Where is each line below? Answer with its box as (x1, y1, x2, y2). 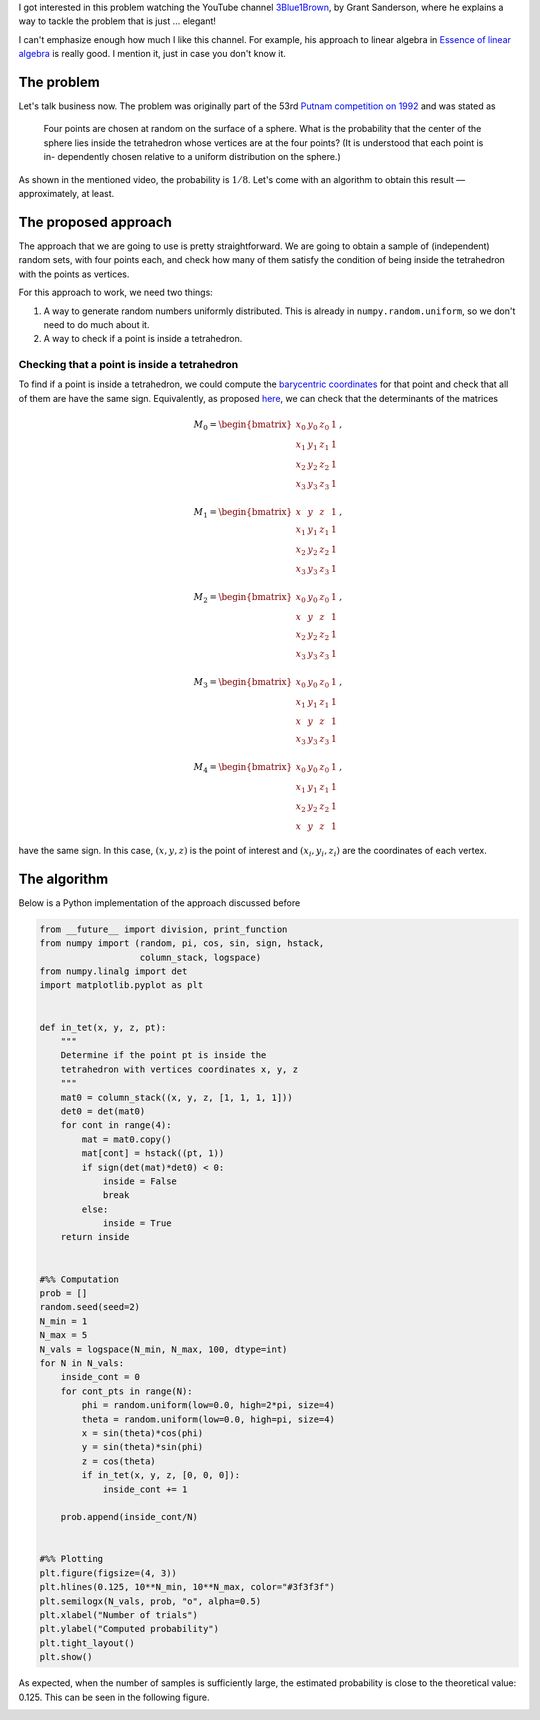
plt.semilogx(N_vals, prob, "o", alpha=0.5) (39, 1595, 262, 1607)
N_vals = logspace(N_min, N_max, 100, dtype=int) (39, 1343, 288, 1355)
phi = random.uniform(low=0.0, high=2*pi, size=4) (81, 1400, 335, 1411)
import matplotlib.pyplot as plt (39, 980, 204, 991)
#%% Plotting (39, 1553, 104, 1565)
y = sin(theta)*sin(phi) (81, 1441, 204, 1453)
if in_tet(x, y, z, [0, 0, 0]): (81, 1470, 240, 1481)
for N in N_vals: (39, 1357, 125, 1369)
